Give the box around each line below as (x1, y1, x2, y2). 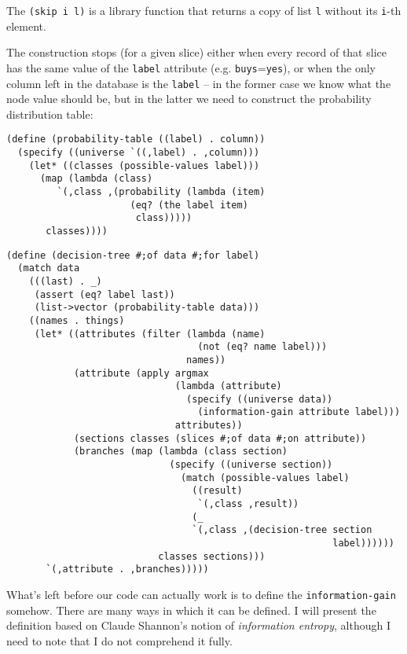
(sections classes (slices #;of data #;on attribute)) (73, 432, 367, 444)
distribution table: (6, 105, 93, 122)
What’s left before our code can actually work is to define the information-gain (6, 586, 396, 602)
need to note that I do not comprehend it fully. (6, 632, 233, 648)
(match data (17, 263, 80, 274)
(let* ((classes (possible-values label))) (28, 160, 260, 171)
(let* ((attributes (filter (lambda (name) (34, 328, 266, 340)
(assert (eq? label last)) (34, 288, 175, 300)
